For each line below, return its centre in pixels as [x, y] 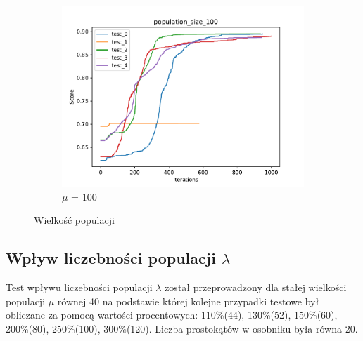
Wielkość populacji [74, 220]
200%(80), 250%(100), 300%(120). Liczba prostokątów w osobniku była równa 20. [182, 328]
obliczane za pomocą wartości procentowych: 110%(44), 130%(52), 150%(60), [172, 315]
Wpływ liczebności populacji [111, 258]
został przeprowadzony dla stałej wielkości [256, 287]
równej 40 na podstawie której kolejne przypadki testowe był [188, 301]
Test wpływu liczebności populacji [79, 287]
